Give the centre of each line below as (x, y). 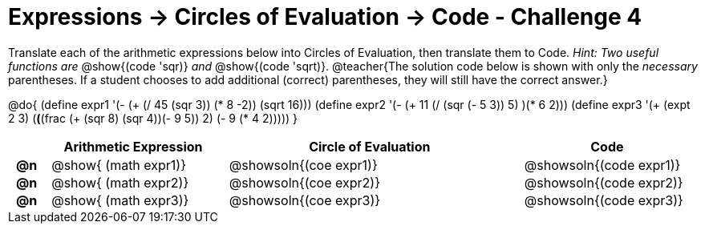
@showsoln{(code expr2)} (604, 182)
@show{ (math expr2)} (120, 182)
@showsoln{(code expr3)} (604, 200)
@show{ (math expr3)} (120, 200)
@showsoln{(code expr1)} (602, 165)
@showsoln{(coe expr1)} (303, 165)
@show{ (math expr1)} (119, 165)
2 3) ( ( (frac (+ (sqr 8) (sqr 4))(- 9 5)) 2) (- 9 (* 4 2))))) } (153, 118)
